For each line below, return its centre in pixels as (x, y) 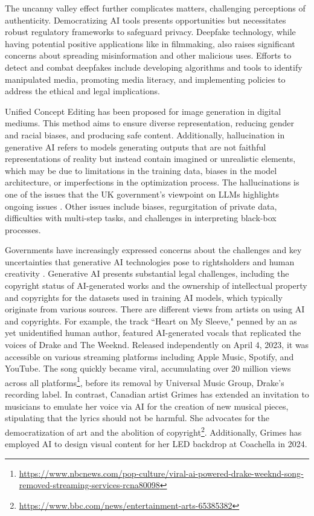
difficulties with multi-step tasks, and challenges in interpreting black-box (141, 218)
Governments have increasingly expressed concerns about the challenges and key (153, 250)
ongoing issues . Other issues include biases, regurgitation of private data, (141, 206)
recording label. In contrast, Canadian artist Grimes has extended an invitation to (157, 394)
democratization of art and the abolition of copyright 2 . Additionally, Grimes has (153, 431)
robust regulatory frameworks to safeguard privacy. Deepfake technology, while (150, 32)
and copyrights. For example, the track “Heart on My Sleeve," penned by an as (151, 321)
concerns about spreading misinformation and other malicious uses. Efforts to (148, 55)
